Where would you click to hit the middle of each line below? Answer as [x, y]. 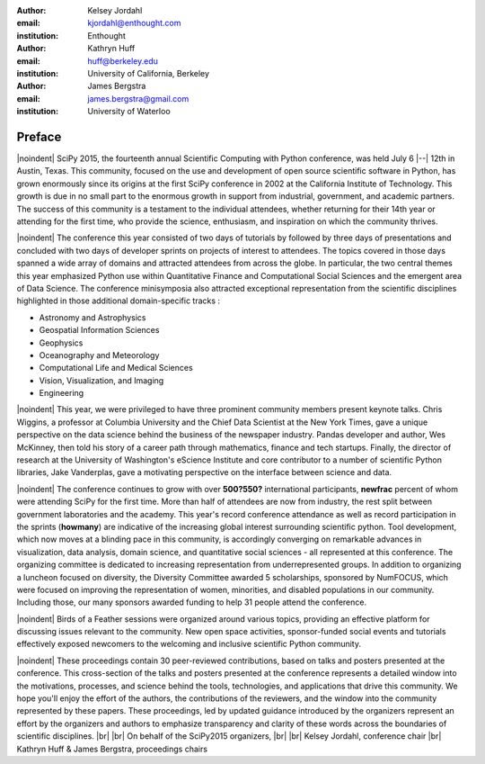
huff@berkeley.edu [123, 61]
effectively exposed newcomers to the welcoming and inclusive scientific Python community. [189, 644]
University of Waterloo [129, 112]
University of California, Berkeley [149, 73]
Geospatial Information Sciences [99, 330]
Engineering [62, 393]
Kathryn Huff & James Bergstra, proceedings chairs [112, 749]
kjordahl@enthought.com [134, 23]
